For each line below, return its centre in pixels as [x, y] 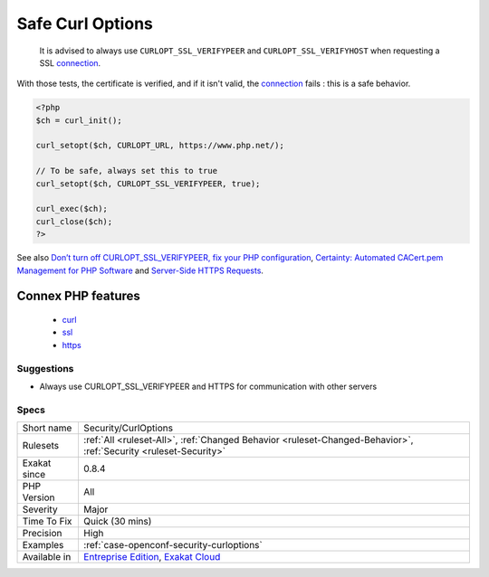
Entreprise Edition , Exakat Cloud [152, 557]
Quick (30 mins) [117, 522]
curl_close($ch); [74, 221]
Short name [47, 428]
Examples [43, 545]
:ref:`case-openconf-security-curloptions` [173, 545]
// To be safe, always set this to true [126, 171]
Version [38, 497]
